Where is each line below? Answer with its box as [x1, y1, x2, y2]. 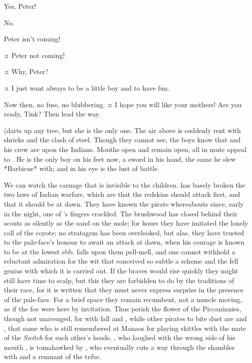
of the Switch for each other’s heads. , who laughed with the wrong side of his [4, 332, 235, 343]
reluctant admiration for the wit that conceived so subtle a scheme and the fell [4, 256, 238, 266]
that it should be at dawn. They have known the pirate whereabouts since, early [4, 198, 244, 209]
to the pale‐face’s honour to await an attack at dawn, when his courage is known [4, 237, 245, 247]
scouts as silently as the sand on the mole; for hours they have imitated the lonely [4, 218, 249, 228]
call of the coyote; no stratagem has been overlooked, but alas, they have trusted [4, 227, 244, 237]
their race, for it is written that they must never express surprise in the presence [4, 285, 244, 295]
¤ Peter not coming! [4, 50, 65, 60]
